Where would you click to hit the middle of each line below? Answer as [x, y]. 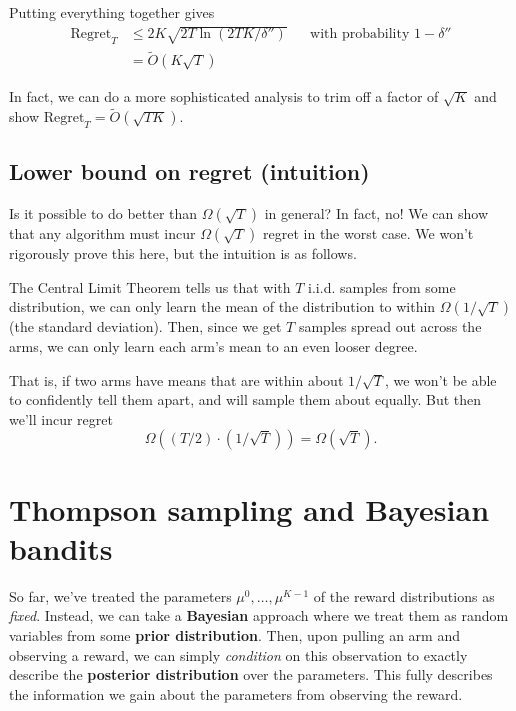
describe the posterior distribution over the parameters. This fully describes [251, 674]
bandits [61, 547]
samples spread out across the [390, 326]
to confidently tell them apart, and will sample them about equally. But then [245, 399]
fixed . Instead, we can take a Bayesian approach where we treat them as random [259, 615]
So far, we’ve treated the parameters [120, 595]
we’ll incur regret [61, 418]
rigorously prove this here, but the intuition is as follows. [183, 253]
